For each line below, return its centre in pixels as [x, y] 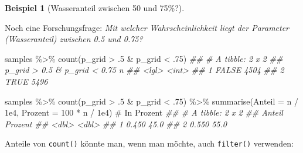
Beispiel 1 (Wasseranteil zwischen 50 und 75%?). [95, 8]
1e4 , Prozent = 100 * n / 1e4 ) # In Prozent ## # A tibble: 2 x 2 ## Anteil [144, 112]
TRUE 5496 [26, 81]
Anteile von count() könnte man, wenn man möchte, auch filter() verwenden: [149, 143]
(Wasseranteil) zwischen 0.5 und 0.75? [74, 39]
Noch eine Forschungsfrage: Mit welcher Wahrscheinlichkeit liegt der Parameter [147, 27]
